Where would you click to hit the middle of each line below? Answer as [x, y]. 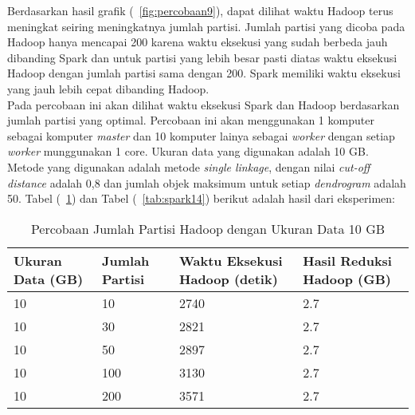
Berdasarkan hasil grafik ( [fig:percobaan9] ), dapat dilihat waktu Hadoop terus [200, 10]
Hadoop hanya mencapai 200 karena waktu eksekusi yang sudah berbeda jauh [198, 42]
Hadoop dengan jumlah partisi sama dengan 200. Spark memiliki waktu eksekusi [204, 73]
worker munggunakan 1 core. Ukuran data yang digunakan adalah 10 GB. [188, 151]
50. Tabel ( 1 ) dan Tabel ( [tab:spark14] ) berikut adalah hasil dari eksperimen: [201, 198]
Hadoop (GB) [347, 279]
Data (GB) [49, 279]
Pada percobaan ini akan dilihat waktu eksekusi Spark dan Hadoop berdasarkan [204, 104]
